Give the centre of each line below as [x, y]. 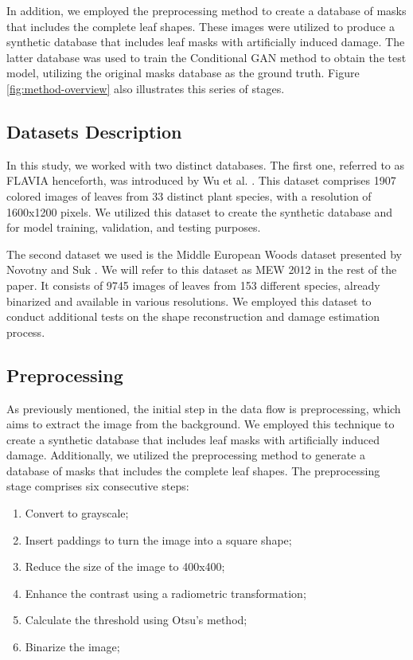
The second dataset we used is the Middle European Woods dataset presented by [205, 254]
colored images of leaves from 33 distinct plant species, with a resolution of [189, 195]
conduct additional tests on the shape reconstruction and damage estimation [193, 316]
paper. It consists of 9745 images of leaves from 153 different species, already [193, 285]
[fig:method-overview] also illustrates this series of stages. [146, 88]
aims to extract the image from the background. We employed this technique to [201, 424]
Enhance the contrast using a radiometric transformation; [166, 593]
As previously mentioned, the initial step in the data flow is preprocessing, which [204, 408]
